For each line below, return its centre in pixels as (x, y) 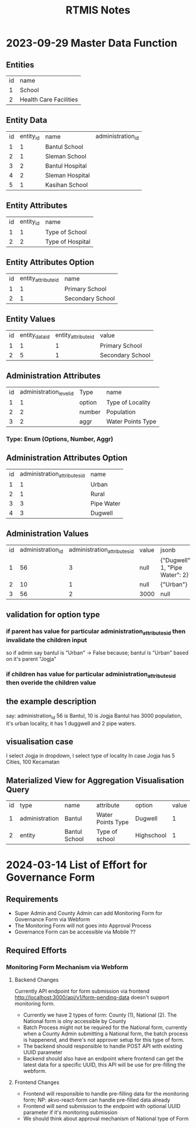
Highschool (151, 836)
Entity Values (31, 319)
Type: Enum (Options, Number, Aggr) (60, 439)
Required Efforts (36, 950)
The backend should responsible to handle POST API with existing (103, 1046)
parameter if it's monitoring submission (70, 1112)
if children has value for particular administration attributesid (91, 675)
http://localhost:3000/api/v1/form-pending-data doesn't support (92, 997)
